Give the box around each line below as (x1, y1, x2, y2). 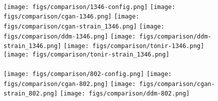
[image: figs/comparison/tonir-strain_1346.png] (4, 50, 170, 58)
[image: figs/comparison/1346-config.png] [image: (4, 3, 176, 10)
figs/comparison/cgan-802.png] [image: (4, 80, 136, 87)
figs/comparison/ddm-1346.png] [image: (4, 32, 136, 40)
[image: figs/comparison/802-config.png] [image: (4, 70, 172, 78)
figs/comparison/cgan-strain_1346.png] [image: (4, 22, 165, 30)
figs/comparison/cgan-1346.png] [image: (4, 13, 139, 20)
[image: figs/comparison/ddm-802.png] (60, 90, 190, 97)
